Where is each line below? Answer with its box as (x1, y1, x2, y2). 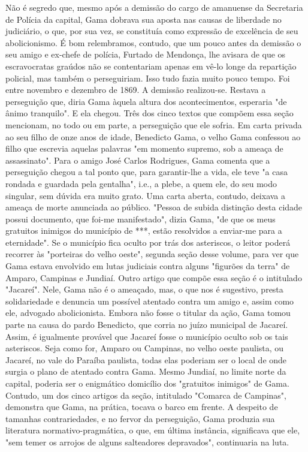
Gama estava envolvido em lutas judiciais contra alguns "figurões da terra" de (5, 260, 290, 272)
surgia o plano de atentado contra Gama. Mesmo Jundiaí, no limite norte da (5, 365, 286, 378)
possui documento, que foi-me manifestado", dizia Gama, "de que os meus (5, 212, 276, 225)
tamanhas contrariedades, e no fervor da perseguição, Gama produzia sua (5, 412, 275, 424)
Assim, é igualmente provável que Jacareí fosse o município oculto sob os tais (5, 330, 288, 342)
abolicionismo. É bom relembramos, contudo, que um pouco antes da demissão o (5, 36, 301, 49)
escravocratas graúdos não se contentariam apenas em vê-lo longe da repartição (5, 59, 297, 72)
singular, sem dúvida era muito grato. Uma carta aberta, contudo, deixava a (5, 189, 286, 201)
